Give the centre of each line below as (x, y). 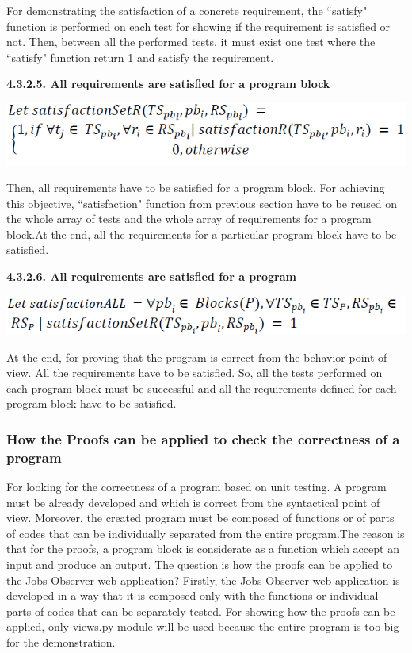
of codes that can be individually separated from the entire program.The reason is (206, 533)
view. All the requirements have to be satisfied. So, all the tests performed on (195, 373)
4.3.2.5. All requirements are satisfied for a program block (168, 84)
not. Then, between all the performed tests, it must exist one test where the (191, 42)
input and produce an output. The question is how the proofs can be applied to (200, 564)
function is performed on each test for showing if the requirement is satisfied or (198, 26)
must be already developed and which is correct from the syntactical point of (193, 502)
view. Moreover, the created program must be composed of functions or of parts (200, 518)
